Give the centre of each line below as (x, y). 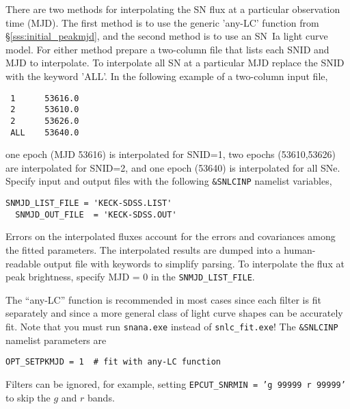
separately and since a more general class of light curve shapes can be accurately (174, 313)
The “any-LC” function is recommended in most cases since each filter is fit (163, 299)
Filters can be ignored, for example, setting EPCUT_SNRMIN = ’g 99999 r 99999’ (176, 383)
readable (23, 263)
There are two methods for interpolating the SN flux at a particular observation (173, 9)
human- (300, 249)
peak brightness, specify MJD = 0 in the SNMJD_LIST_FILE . (130, 277)
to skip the (28, 397)
